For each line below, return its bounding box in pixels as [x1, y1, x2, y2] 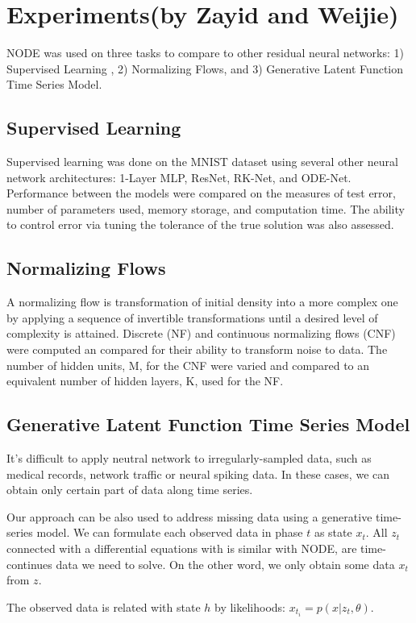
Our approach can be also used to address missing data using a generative [6, 508, 372, 525]
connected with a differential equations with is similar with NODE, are [6, 540, 357, 557]
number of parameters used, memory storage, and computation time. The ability [6, 200, 405, 217]
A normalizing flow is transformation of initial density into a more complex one [6, 293, 398, 310]
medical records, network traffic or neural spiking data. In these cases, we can [6, 465, 390, 482]
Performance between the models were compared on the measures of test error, [6, 185, 396, 201]
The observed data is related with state [6, 598, 201, 615]
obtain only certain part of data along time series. [6, 481, 253, 498]
